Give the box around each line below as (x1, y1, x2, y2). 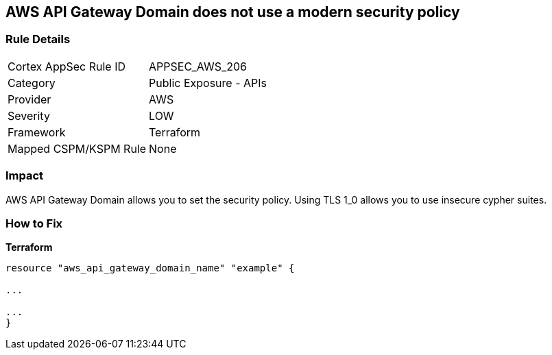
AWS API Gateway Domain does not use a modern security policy (5, 3, 460, 21)
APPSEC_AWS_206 (149, 59, 247, 73)
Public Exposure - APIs (149, 75, 267, 90)
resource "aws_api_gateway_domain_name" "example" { (5, 262, 295, 274)
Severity (8, 108, 50, 123)
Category (8, 75, 56, 90)
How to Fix (5, 216, 63, 230)
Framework (8, 125, 66, 139)
